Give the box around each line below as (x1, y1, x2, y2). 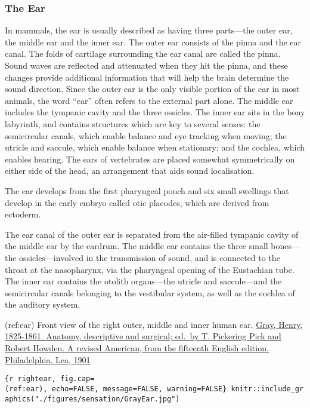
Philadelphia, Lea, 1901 (5, 353, 91, 366)
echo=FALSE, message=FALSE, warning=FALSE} (51, 384, 227, 393)
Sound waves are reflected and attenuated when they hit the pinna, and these (5, 59, 288, 71)
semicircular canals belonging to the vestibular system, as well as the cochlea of (5, 286, 295, 299)
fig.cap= (60, 375, 95, 384)
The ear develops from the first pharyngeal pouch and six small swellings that (5, 184, 289, 197)
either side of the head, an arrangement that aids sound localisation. (5, 164, 255, 177)
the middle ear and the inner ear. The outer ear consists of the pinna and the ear (5, 35, 302, 48)
